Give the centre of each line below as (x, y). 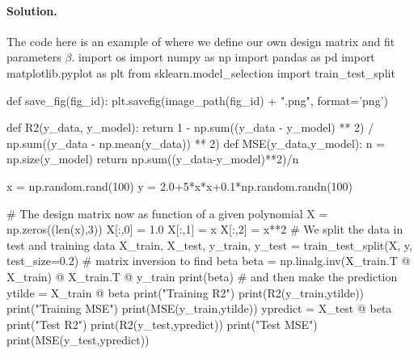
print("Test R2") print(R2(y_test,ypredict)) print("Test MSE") (162, 324)
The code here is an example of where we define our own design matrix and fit (201, 41)
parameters (34, 57)
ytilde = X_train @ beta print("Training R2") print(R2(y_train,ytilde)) (186, 292)
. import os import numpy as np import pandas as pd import (223, 57)
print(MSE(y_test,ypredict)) (78, 340)
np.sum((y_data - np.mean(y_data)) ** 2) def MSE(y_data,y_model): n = (196, 143)
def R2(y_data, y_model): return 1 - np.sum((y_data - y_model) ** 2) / (190, 127)
